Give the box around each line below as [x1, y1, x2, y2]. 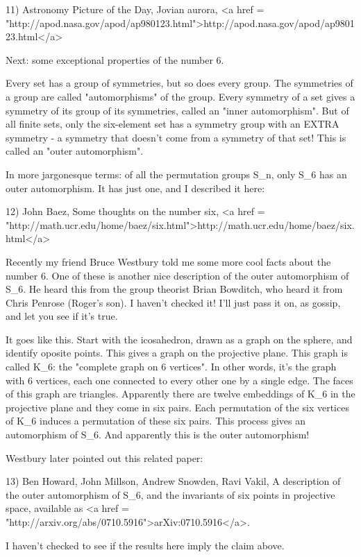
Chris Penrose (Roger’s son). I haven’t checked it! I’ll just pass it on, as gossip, [6, 295, 341, 309]
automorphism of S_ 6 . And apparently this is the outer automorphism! [6, 427, 310, 442]
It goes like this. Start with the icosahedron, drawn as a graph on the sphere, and [6, 332, 353, 346]
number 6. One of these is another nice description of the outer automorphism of [6, 268, 349, 282]
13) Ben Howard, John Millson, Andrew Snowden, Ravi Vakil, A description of [6, 474, 341, 488]
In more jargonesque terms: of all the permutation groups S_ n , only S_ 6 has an [6, 166, 347, 181]
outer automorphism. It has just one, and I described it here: [6, 180, 265, 195]
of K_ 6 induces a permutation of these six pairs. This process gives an [6, 413, 305, 428]
